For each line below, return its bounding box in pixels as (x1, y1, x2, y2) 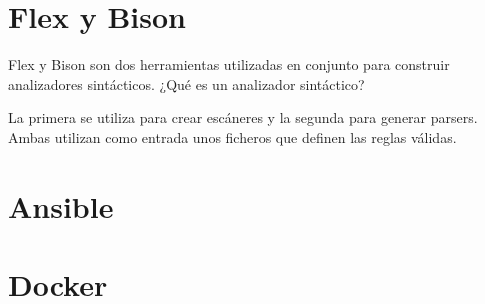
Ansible (8, 185, 114, 226)
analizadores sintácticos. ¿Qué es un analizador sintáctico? (8, 73, 365, 94)
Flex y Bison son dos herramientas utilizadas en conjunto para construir (8, 54, 450, 75)
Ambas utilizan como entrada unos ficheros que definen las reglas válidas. (8, 126, 457, 147)
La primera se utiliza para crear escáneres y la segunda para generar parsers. (8, 107, 478, 128)
